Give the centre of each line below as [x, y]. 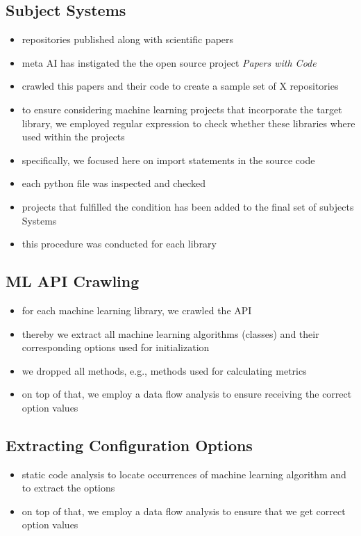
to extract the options [68, 488]
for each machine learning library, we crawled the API [137, 310]
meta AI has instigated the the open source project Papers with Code [169, 62]
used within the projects [73, 137]
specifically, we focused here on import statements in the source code [168, 160]
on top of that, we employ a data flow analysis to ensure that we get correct [184, 511]
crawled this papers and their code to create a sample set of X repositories [180, 86]
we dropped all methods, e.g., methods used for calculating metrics [164, 370]
